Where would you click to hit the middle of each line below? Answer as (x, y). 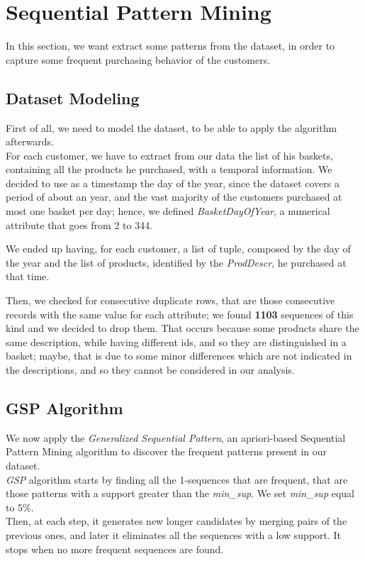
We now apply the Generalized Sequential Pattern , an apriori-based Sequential (176, 437)
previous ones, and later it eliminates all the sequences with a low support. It (174, 534)
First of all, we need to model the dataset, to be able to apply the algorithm (172, 127)
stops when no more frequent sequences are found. (115, 549)
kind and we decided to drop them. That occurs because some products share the (182, 328)
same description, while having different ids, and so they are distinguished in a (176, 341)
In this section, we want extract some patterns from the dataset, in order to (170, 46)
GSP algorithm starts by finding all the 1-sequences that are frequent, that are (177, 479)
